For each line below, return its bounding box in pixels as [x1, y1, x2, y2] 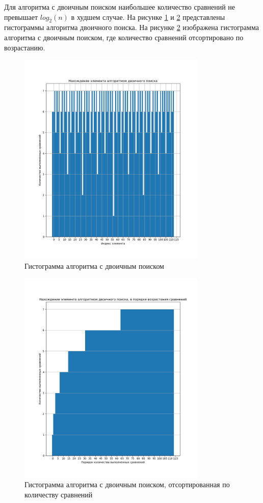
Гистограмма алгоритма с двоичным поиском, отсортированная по [24, 479, 230, 490]
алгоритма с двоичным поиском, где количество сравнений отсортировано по [4, 32, 244, 42]
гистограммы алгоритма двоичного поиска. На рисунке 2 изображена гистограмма [4, 22, 259, 33]
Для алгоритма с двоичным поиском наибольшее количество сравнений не [4, 2, 235, 12]
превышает [4, 11, 38, 22]
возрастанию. [4, 42, 45, 52]
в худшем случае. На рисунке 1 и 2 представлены [71, 11, 225, 22]
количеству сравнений [24, 489, 93, 499]
